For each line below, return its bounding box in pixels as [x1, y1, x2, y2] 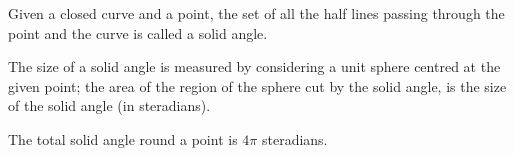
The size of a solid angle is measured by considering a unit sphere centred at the [8, 56, 501, 77]
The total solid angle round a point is [8, 128, 238, 149]
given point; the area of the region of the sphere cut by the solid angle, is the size [8, 75, 507, 96]
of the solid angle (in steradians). [8, 95, 211, 116]
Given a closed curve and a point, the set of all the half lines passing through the [8, 3, 505, 23]
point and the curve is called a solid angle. [8, 22, 268, 43]
